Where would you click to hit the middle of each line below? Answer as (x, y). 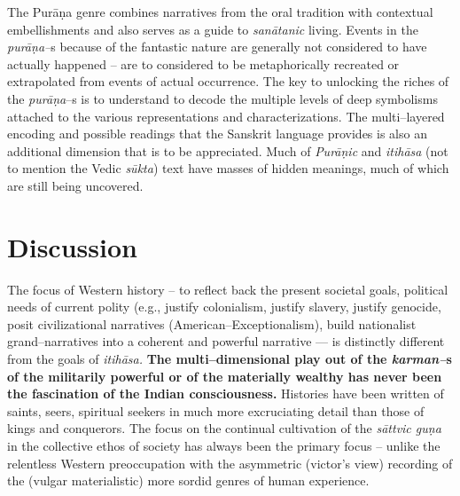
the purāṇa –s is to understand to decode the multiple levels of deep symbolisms (222, 98)
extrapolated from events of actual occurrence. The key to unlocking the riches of (228, 81)
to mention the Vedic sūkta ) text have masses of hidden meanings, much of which (228, 168)
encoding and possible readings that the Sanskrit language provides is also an (217, 134)
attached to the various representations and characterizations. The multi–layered (226, 116)
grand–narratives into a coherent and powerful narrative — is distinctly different (226, 341)
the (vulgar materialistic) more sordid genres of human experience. (188, 480)
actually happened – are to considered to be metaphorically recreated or (203, 63)
